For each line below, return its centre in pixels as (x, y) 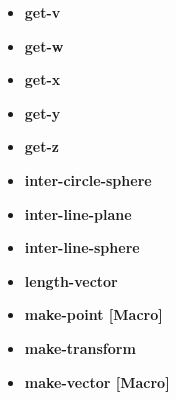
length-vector (71, 280)
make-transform (80, 347)
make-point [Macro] (93, 314)
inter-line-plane (78, 213)
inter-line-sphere (82, 247)
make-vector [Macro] (97, 381)
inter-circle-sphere (88, 179)
